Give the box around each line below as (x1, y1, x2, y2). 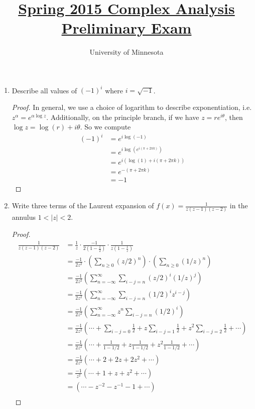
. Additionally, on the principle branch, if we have (46, 111, 199, 122)
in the (229, 200, 248, 211)
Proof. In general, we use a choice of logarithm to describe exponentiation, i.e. (12, 102, 252, 112)
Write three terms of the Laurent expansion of (12, 200, 154, 211)
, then (224, 111, 243, 122)
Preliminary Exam (61, 18, 192, 38)
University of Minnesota (89, 47, 164, 57)
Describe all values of (12, 85, 77, 95)
